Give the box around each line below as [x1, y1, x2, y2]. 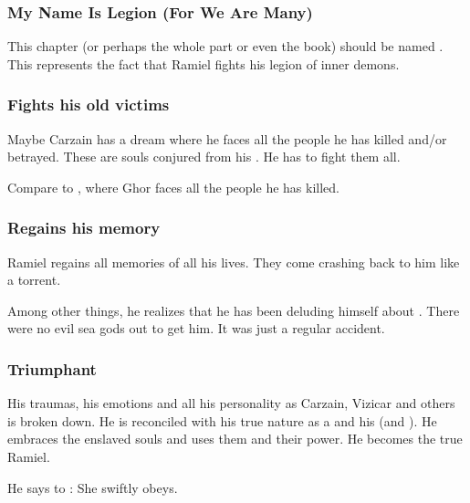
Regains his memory [7, 216, 161, 239]
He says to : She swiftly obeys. [7, 477, 178, 497]
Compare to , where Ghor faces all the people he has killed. [7, 177, 339, 196]
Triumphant [7, 357, 97, 380]
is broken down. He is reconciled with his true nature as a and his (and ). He [7, 411, 437, 430]
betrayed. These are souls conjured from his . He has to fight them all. [7, 147, 401, 166]
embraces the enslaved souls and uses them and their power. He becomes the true [7, 429, 463, 448]
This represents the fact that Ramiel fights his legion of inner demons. [7, 54, 400, 73]
